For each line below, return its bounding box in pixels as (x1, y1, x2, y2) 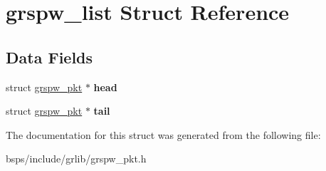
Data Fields (6, 46, 93, 68)
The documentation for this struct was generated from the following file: (6, 127, 321, 142)
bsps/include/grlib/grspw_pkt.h (6, 151, 147, 166)
